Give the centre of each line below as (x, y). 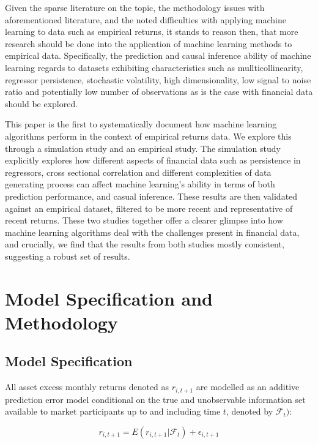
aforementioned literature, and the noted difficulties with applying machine (146, 19)
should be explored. (42, 103)
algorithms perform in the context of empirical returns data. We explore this (148, 136)
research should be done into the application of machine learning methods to (149, 43)
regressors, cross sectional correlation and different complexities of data (138, 172)
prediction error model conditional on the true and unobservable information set (155, 399)
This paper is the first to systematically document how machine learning (141, 124)
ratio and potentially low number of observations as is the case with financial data (159, 92)
